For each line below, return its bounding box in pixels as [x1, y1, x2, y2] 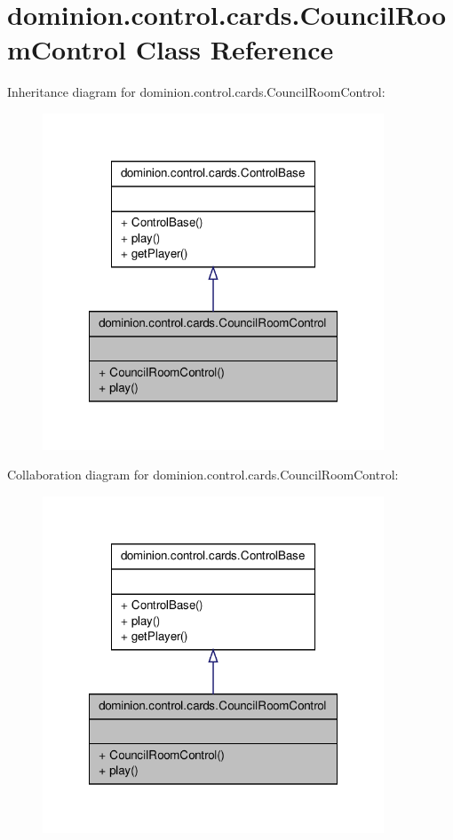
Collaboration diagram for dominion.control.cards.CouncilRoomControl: [7, 465, 399, 484]
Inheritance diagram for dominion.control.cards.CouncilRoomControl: [7, 83, 385, 101]
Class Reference [135, 31, 334, 67]
